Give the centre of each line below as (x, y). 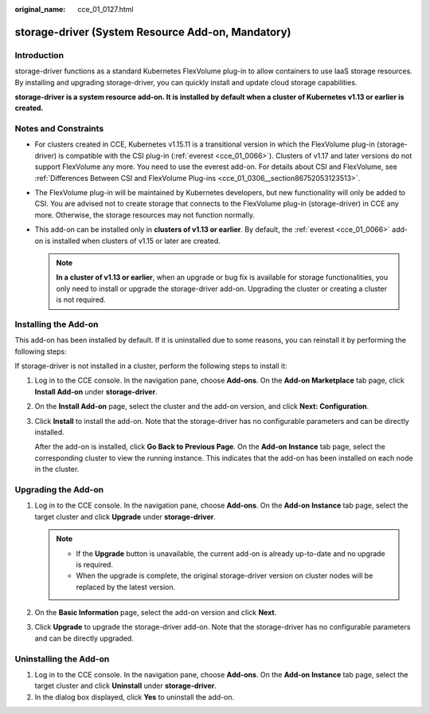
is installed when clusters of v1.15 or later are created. (133, 241)
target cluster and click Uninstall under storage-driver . (125, 686)
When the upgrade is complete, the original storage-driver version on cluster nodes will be (225, 576)
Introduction (39, 55)
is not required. (81, 300)
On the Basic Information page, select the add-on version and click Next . (156, 613)
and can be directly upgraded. (84, 638)
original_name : (40, 9)
